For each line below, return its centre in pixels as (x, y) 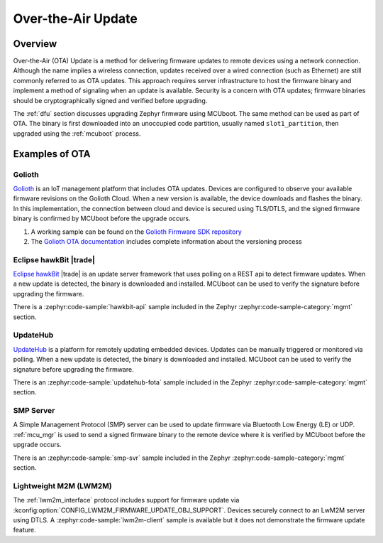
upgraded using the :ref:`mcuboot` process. (77, 133)
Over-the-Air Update (75, 18)
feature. (25, 530)
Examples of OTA (52, 154)
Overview (35, 44)
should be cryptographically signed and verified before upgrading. (110, 100)
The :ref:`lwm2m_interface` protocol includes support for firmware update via (126, 500)
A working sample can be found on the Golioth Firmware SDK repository (137, 232)
